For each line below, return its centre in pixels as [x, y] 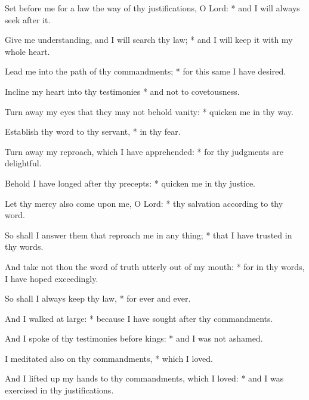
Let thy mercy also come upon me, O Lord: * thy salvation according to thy [144, 203]
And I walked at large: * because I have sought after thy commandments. [139, 318]
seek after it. [28, 19]
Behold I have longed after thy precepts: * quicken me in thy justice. [130, 183]
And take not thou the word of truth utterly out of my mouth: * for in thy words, [155, 266]
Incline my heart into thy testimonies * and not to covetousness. [122, 91]
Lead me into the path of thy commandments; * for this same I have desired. [146, 71]
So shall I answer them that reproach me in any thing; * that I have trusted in [149, 235]
